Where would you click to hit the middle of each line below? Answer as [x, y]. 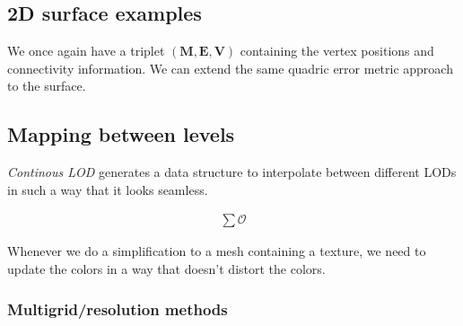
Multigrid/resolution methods [118, 308]
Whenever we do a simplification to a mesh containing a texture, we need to [217, 251]
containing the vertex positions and [337, 51]
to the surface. [47, 86]
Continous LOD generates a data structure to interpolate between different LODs [232, 172]
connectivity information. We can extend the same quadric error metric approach [230, 68]
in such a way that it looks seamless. [108, 189]
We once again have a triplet [86, 51]
